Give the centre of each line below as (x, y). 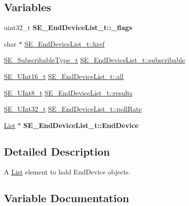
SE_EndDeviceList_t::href (65, 43)
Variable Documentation (67, 198)
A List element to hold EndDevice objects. (67, 171)
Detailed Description (57, 151)
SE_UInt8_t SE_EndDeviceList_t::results (68, 92)
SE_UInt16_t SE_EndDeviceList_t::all (64, 76)
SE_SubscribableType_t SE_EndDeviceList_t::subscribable (94, 60)
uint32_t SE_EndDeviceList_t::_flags (68, 27)
